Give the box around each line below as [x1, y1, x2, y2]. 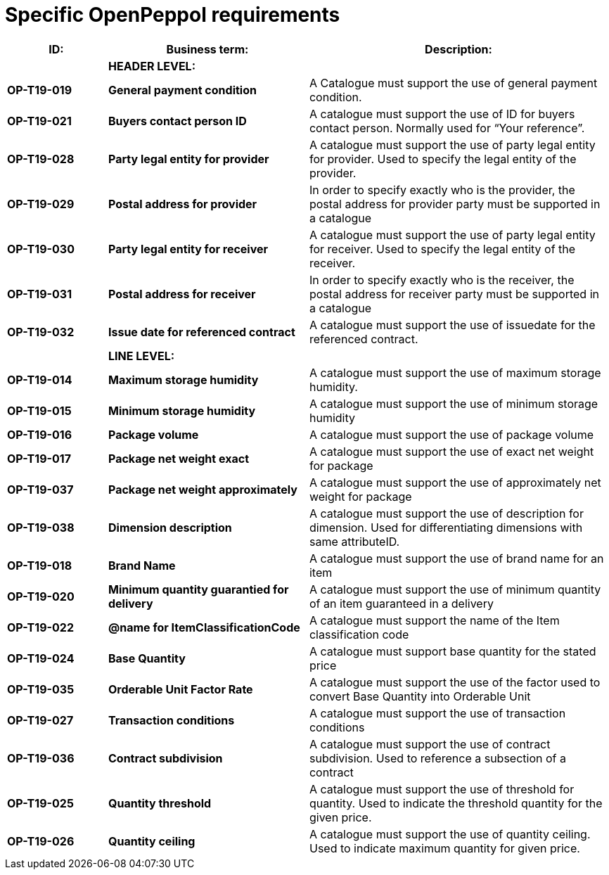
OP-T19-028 [7, 151, 75, 166]
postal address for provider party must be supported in [309, 196, 601, 211]
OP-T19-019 [7, 82, 72, 97]
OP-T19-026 [7, 834, 75, 848]
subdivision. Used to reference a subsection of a [309, 751, 566, 765]
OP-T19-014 [7, 372, 72, 387]
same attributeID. [309, 534, 400, 549]
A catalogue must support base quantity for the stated [309, 644, 596, 658]
